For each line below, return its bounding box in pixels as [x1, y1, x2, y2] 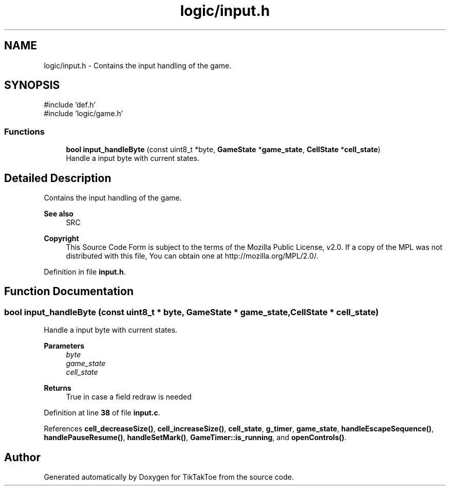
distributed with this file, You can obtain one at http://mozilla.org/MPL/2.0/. [66, 251, 318, 261]
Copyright [44, 234, 79, 243]
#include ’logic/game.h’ [44, 109, 123, 118]
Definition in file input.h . [44, 267, 126, 277]
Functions [4, 126, 45, 137]
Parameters [44, 341, 85, 351]
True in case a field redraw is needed [66, 392, 192, 402]
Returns [44, 384, 71, 393]
